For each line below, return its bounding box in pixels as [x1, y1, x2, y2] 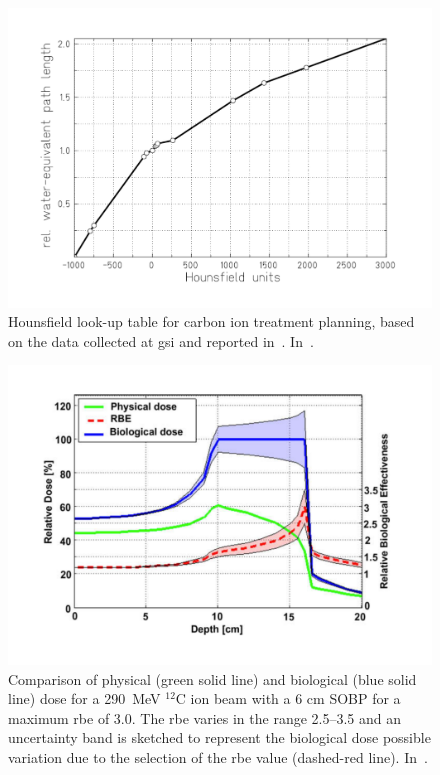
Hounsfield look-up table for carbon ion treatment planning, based [8, 311, 415, 332]
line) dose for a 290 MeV [8, 688, 161, 709]
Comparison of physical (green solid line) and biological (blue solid [8, 668, 417, 689]
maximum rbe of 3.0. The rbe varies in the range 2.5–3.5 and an [8, 707, 402, 728]
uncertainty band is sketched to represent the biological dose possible [8, 727, 431, 748]
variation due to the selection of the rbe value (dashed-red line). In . [8, 747, 428, 768]
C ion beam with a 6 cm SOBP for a [175, 688, 401, 709]
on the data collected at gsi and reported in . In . [8, 330, 314, 351]
